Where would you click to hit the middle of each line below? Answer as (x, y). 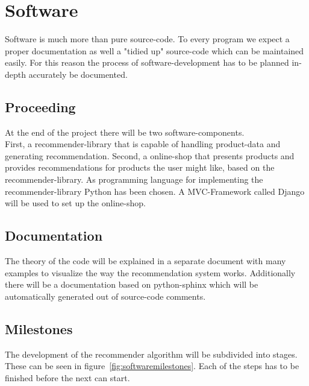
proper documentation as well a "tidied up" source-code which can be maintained (154, 50)
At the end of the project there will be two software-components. (125, 132)
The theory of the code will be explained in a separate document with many (145, 261)
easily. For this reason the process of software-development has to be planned (147, 62)
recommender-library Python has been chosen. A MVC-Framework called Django (155, 191)
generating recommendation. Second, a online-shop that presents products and (150, 155)
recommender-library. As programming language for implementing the (134, 179)
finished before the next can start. (67, 377)
